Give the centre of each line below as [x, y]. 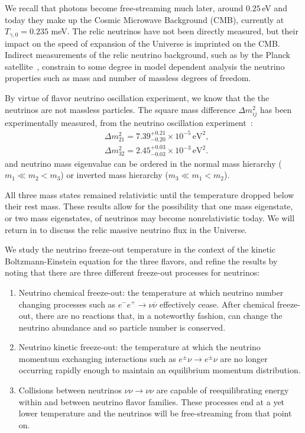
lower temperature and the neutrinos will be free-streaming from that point [155, 413]
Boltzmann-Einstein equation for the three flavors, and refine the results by [141, 261]
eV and [275, 8]
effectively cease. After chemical [217, 304]
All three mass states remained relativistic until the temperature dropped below [150, 194]
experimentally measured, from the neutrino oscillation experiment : [129, 122]
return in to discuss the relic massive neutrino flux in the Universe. [126, 229]
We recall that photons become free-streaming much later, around [124, 8]
